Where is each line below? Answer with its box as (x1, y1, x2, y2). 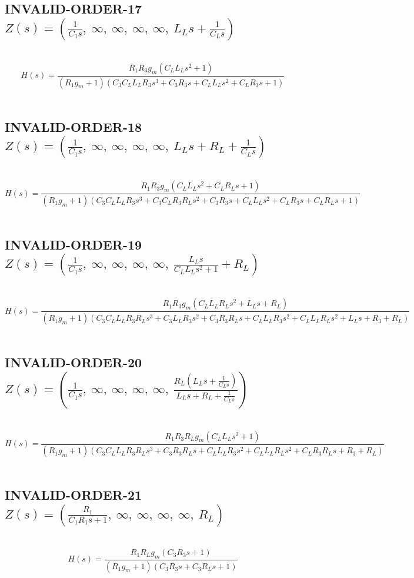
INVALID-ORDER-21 (5, 486, 142, 504)
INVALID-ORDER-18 (5, 117, 142, 135)
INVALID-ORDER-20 (5, 353, 142, 371)
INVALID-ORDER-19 (5, 235, 142, 253)
